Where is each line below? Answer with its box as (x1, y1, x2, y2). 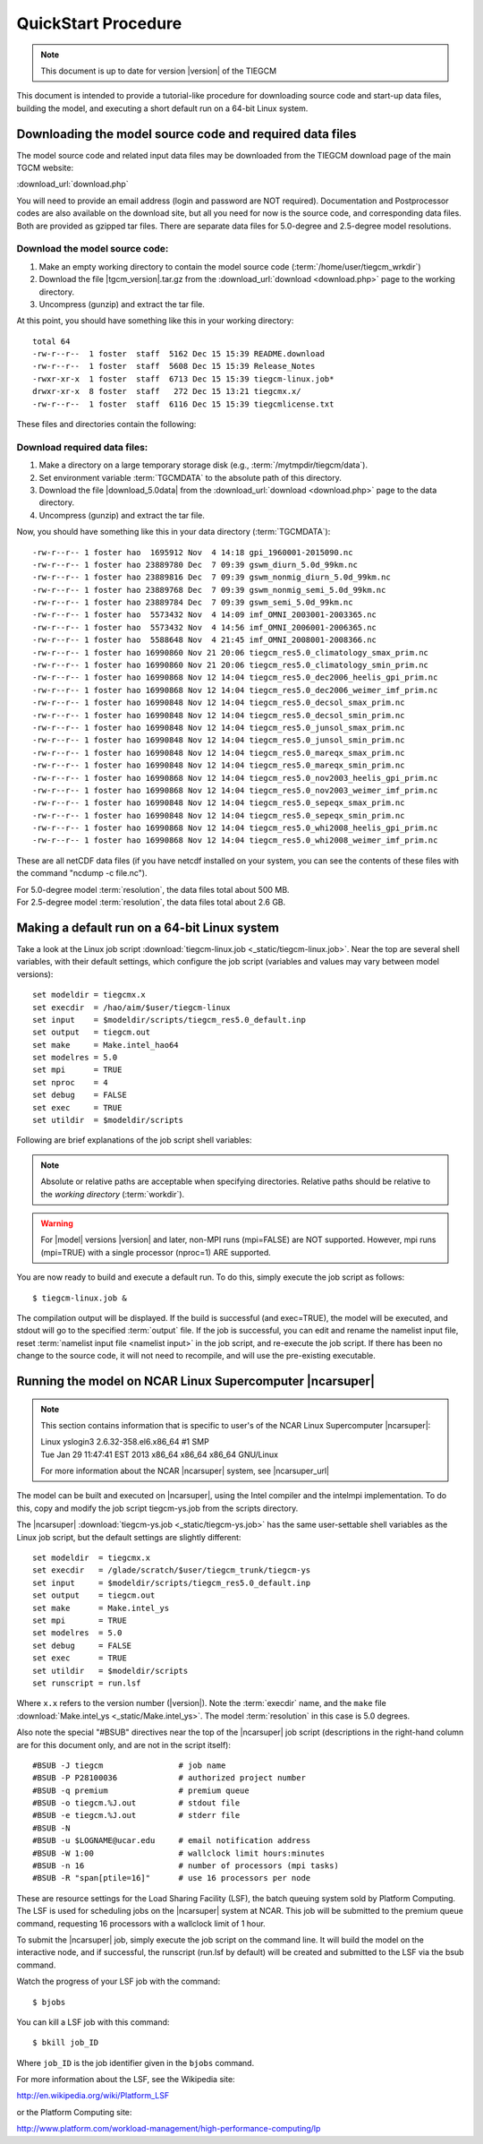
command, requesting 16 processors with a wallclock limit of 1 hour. (16, 1917, 266, 1929)
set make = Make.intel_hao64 (32, 1040, 179, 1050)
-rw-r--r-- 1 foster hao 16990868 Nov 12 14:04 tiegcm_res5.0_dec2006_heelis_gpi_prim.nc (32, 673, 438, 682)
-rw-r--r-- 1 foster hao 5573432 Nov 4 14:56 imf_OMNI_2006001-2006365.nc (32, 622, 377, 632)
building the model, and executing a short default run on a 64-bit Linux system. (16, 103, 309, 114)
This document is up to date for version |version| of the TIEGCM (40, 65, 277, 76)
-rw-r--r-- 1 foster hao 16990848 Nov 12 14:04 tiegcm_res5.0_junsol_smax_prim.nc (32, 722, 405, 733)
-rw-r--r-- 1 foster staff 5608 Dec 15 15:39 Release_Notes (32, 361, 316, 372)
